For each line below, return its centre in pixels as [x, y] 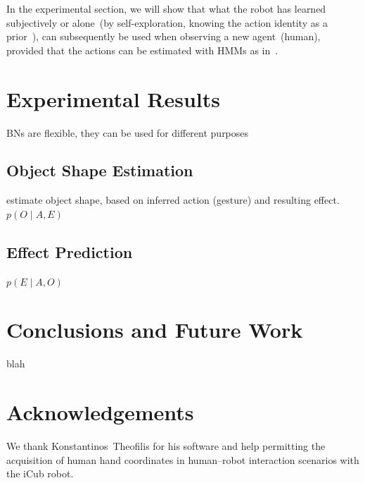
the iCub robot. [40, 473]
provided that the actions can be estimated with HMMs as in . [142, 50]
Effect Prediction [70, 251]
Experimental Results [113, 98]
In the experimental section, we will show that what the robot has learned [166, 8]
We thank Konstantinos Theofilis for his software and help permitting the [166, 446]
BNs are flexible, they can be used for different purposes [128, 132]
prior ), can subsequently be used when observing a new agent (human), [164, 36]
